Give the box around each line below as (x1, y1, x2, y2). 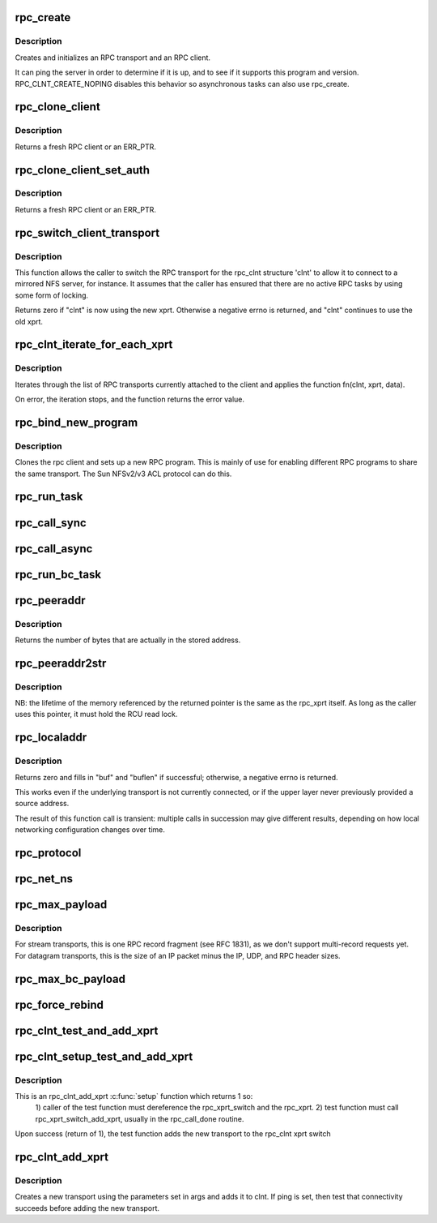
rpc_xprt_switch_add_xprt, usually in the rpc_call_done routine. (35, 1114, 244, 1123)
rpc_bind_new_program (15, 415, 138, 429)
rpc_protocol (15, 846, 82, 860)
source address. (15, 799, 70, 809)
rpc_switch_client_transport (15, 225, 160, 239)
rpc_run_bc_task (15, 568, 101, 581)
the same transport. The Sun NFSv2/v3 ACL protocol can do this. (15, 469, 232, 478)
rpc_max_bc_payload (15, 972, 125, 985)
